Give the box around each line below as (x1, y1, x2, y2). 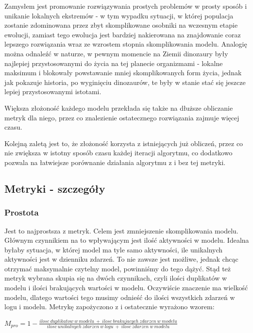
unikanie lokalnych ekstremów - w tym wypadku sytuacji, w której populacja (4, 10, 234, 20)
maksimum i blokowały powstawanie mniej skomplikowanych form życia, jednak (4, 67, 242, 78)
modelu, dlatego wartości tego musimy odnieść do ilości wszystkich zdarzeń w (4, 292, 235, 302)
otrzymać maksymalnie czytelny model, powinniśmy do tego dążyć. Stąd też (4, 263, 231, 273)
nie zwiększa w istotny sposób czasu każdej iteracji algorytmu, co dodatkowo (4, 148, 233, 158)
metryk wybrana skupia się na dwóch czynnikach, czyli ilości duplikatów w (4, 273, 227, 283)
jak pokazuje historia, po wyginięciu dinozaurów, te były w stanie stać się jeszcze (4, 77, 246, 87)
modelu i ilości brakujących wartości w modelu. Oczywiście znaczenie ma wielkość (4, 283, 248, 293)
